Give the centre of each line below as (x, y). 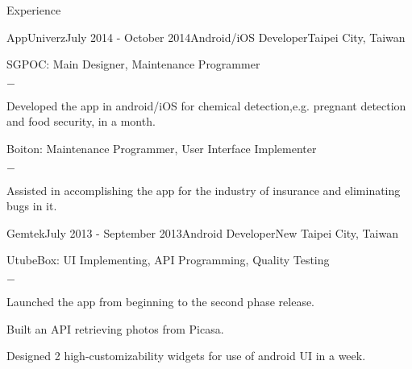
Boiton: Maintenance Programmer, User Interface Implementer (162, 148)
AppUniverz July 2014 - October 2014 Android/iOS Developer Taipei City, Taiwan (206, 37)
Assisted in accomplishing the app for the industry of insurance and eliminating (204, 190)
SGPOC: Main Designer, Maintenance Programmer (133, 64)
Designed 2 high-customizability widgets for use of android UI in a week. (186, 356)
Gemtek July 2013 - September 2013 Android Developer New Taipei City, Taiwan (202, 232)
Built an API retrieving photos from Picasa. (115, 328)
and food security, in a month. (81, 121)
